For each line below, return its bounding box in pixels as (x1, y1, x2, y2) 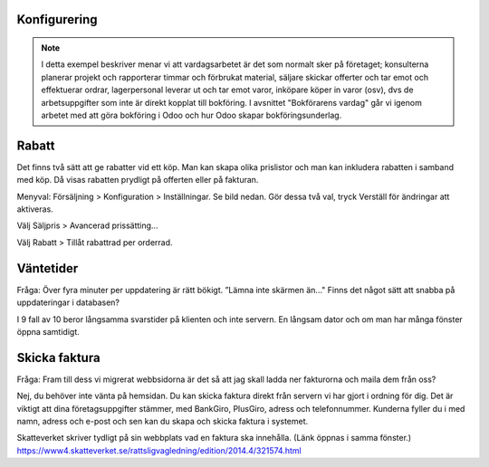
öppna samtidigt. (16, 326, 81, 337)
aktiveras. (16, 204, 53, 214)
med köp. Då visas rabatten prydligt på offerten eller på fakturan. (16, 175, 259, 186)
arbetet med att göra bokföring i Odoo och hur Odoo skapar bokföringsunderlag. (41, 110, 342, 120)
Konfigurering (16, 12, 99, 27)
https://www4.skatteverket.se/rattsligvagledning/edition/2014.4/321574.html (16, 444, 302, 456)
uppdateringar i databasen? (16, 297, 120, 308)
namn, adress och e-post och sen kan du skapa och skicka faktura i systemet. (16, 415, 309, 426)
